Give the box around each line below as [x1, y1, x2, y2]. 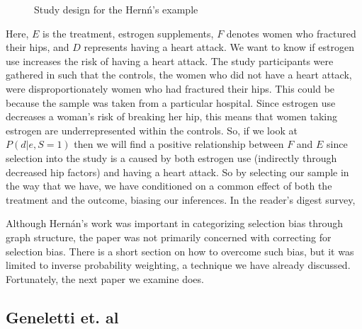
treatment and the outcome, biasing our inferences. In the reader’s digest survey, [6, 192, 356, 207]
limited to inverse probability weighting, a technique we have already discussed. [6, 258, 351, 272]
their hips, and [6, 40, 69, 54]
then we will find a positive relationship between [74, 137, 284, 151]
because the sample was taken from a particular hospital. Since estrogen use [6, 95, 336, 110]
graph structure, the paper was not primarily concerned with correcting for [6, 229, 332, 244]
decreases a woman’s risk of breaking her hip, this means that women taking [6, 109, 338, 124]
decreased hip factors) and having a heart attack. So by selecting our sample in [6, 164, 349, 179]
